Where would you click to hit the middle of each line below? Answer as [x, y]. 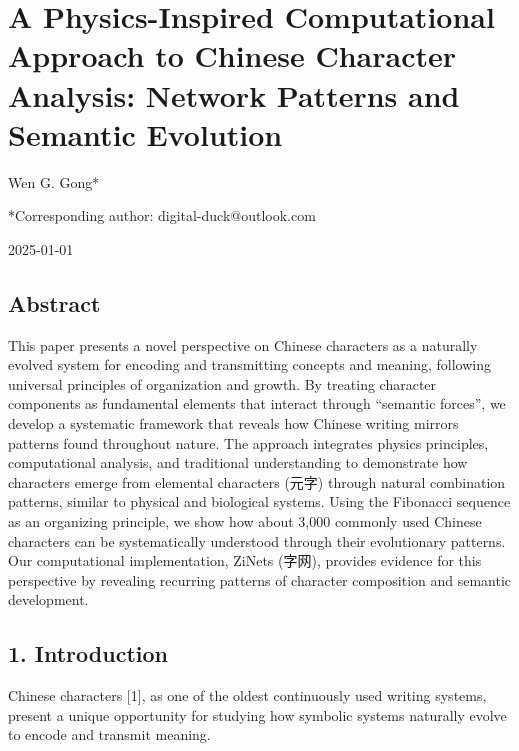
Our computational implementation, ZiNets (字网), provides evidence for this [245, 560]
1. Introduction [88, 653]
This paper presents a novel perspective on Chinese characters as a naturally [243, 344]
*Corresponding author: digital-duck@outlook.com [162, 215]
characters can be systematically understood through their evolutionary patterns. [257, 540]
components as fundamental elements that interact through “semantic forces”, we [257, 403]
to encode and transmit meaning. [109, 734]
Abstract [54, 302]
